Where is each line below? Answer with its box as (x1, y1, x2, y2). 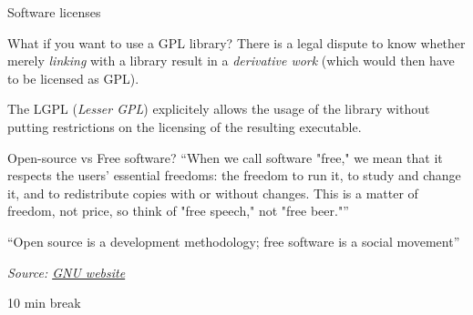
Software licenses (7, 3, 101, 21)
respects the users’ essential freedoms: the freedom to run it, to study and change (7, 166, 461, 185)
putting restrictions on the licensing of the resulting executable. (7, 117, 362, 136)
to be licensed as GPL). (7, 68, 139, 87)
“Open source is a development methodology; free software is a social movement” (7, 231, 460, 250)
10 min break (7, 293, 81, 312)
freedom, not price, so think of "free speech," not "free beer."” (7, 201, 349, 220)
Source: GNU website (7, 262, 126, 281)
